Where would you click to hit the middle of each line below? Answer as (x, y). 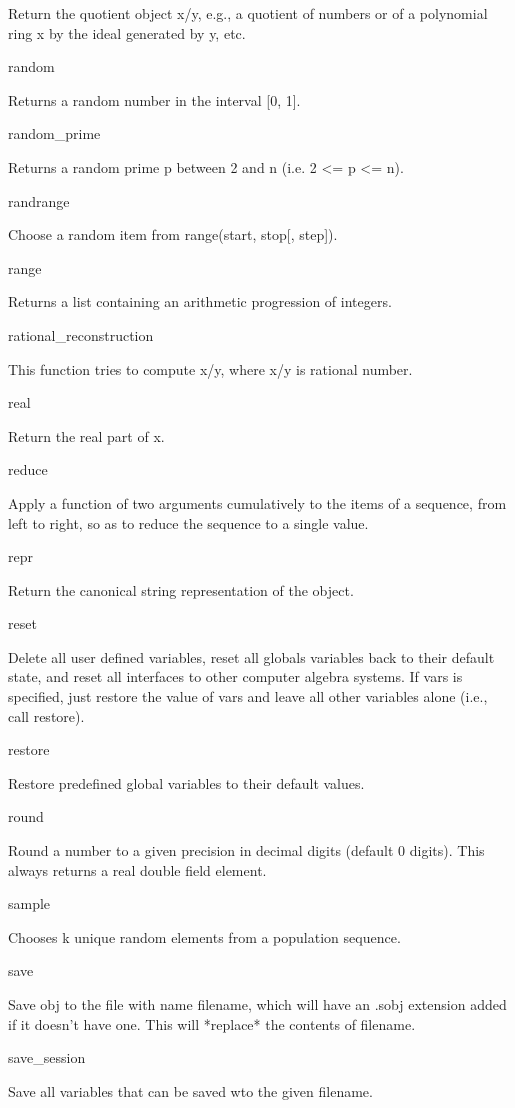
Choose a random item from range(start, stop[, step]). (173, 234)
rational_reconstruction (81, 334)
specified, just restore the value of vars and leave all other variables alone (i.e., (248, 696)
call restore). (46, 715)
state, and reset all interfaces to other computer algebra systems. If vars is (235, 676)
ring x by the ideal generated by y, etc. (127, 32)
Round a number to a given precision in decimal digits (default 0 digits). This (246, 850)
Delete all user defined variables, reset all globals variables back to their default (251, 656)
